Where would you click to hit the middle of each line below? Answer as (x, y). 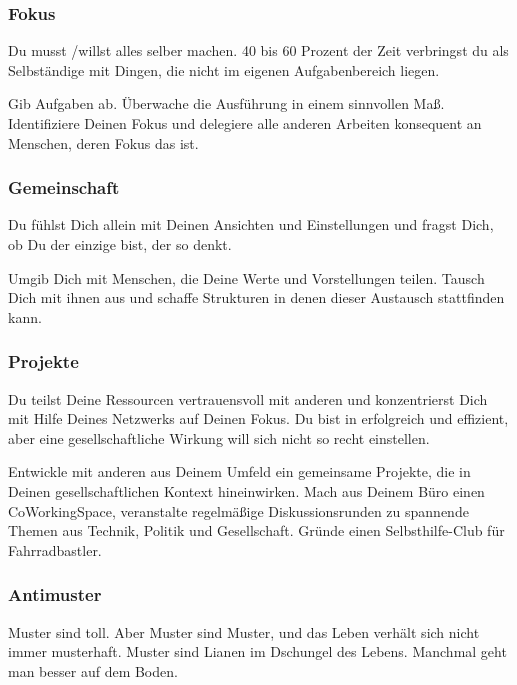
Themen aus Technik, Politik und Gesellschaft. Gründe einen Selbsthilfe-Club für (256, 530)
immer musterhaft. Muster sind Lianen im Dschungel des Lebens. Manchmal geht (257, 651)
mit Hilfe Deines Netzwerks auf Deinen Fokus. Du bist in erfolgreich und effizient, (258, 418)
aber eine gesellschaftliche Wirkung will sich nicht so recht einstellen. (219, 437)
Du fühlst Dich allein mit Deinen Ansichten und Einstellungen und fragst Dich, (251, 224)
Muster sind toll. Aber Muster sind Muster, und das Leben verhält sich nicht (244, 631)
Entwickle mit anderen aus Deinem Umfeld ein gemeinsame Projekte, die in (239, 471)
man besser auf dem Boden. (93, 670)
